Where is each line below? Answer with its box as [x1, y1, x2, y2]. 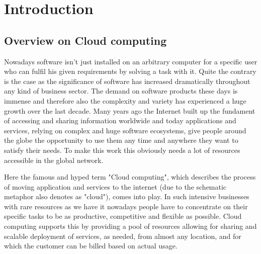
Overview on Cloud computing [4, 32, 167, 48]
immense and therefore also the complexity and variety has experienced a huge [4, 95, 246, 106]
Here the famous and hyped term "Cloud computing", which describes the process [4, 172, 256, 182]
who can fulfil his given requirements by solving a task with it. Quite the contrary [4, 66, 256, 76]
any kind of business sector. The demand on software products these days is [4, 86, 238, 96]
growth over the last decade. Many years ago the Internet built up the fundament [4, 105, 255, 116]
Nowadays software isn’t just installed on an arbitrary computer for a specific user [4, 56, 257, 66]
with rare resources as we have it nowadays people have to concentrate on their [4, 201, 248, 211]
